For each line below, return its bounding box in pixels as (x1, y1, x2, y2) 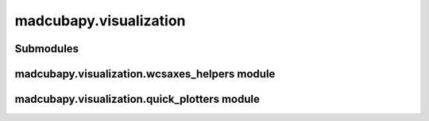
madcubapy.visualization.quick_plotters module (14, 93, 260, 106)
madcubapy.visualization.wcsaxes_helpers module (14, 67, 276, 81)
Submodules (14, 42, 79, 55)
